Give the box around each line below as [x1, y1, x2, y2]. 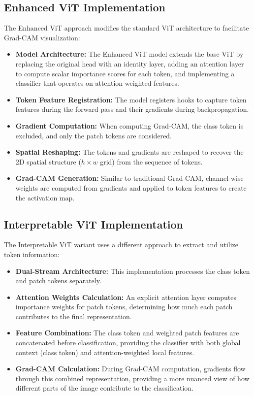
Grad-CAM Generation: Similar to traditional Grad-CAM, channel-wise [15, 173, 244, 183]
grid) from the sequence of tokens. [100, 156, 203, 166]
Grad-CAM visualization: [4, 32, 80, 42]
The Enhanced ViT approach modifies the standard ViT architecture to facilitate [4, 23, 249, 33]
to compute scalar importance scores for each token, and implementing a [15, 68, 235, 78]
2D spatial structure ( [15, 156, 81, 166]
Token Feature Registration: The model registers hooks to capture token [15, 94, 247, 104]
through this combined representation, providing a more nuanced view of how [15, 373, 250, 383]
